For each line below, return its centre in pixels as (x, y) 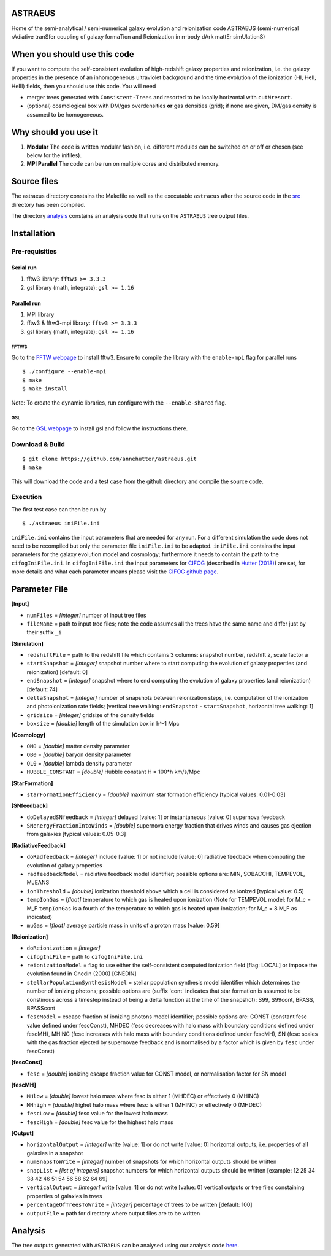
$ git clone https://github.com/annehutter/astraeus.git (110, 459)
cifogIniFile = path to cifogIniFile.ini (85, 956)
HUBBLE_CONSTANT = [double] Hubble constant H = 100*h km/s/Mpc (113, 772)
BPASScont (41, 1008)
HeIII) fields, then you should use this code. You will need (84, 86)
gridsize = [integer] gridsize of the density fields (90, 715)
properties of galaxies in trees (64, 1196)
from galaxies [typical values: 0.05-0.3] (76, 834)
